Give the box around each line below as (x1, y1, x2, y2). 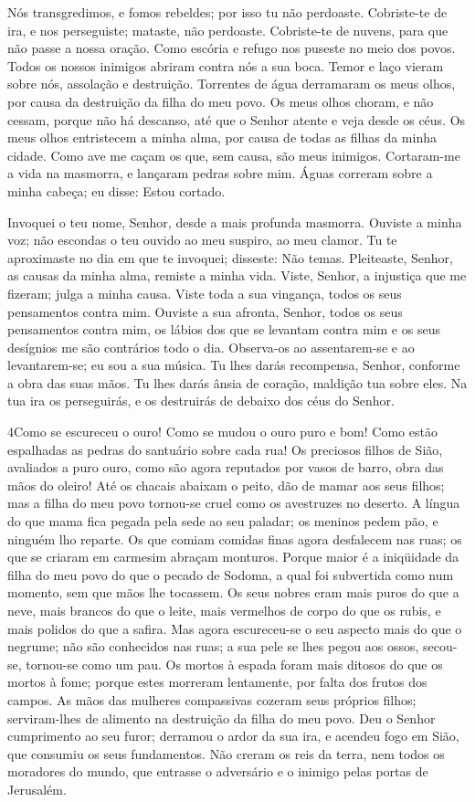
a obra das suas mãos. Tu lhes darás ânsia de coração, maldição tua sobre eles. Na (7, 373, 468, 392)
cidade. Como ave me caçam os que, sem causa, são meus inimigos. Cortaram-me (7, 145, 460, 164)
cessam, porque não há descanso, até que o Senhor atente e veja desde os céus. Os (7, 110, 466, 129)
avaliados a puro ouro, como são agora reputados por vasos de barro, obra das (7, 458, 444, 477)
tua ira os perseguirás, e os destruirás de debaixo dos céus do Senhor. (7, 391, 395, 410)
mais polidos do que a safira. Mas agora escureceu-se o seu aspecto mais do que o (7, 618, 462, 638)
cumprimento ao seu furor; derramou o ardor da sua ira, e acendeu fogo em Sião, (7, 726, 459, 745)
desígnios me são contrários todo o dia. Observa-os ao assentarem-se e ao (7, 337, 415, 356)
